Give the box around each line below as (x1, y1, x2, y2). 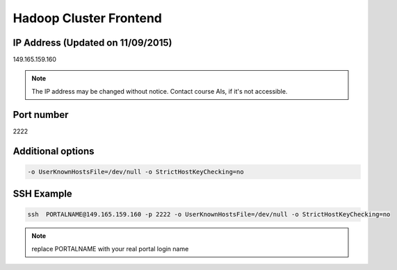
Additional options (13, 145, 95, 157)
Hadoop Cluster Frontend (13, 10, 163, 26)
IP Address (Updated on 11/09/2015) (13, 37, 172, 49)
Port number (13, 108, 69, 121)
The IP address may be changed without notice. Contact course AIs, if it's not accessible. (31, 87, 288, 95)
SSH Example (13, 188, 72, 200)
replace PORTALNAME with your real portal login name (31, 244, 189, 253)
